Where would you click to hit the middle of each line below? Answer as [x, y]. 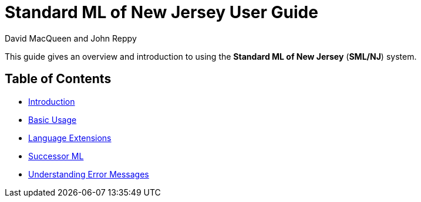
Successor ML [56, 156]
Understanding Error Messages [89, 174]
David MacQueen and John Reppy [71, 38]
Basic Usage [53, 119]
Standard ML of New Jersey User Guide [161, 12]
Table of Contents [58, 79]
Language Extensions [70, 138]
